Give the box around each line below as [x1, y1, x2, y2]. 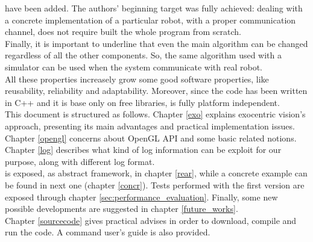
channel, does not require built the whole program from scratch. [5, 25, 242, 38]
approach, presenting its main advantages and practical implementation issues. [5, 119, 295, 132]
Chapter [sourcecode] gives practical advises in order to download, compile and [5, 214, 297, 226]
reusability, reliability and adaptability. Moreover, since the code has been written [5, 84, 308, 97]
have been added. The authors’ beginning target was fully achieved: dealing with [5, 2, 303, 14]
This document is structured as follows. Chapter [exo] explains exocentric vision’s [5, 108, 306, 120]
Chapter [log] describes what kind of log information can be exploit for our [5, 143, 282, 156]
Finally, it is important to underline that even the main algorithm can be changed [5, 37, 308, 49]
